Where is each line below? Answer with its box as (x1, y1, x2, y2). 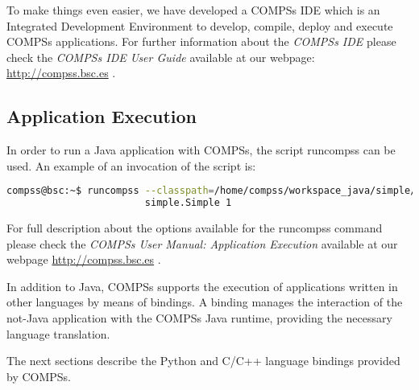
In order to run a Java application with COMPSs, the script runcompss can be (6, 142, 396, 158)
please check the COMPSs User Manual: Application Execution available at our (6, 235, 398, 252)
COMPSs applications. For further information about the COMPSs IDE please (6, 33, 396, 50)
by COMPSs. (6, 367, 72, 384)
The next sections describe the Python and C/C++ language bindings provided (6, 352, 400, 369)
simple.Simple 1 (144, 197, 232, 209)
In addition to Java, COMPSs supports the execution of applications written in (6, 277, 398, 294)
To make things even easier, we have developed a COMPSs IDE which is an (6, 2, 380, 18)
